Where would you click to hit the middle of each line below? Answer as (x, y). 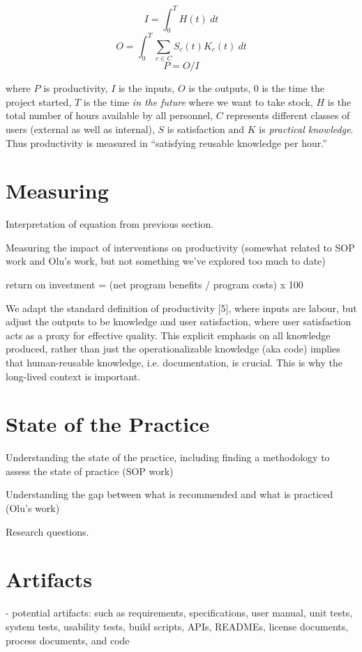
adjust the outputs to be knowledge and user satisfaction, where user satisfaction (179, 321)
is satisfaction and (206, 129)
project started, (39, 101)
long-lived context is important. (73, 376)
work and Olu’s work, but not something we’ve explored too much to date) (166, 261)
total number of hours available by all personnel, (110, 115)
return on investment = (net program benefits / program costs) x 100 (154, 284)
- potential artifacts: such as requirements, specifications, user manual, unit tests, (179, 613)
